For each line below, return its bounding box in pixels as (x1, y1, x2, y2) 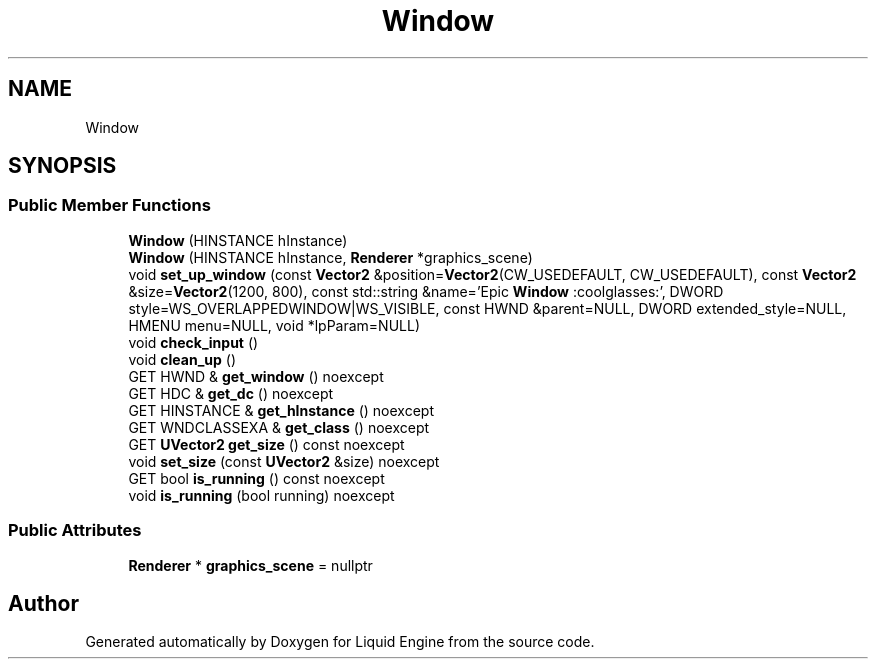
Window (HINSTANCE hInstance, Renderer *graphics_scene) (128, 248, 533, 266)
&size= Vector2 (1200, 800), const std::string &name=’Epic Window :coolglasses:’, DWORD (128, 282, 724, 300)
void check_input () (128, 333, 259, 351)
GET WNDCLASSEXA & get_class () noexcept (128, 418, 430, 436)
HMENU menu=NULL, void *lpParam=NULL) (128, 316, 420, 334)
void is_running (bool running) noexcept (128, 486, 395, 504)
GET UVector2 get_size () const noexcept (128, 435, 405, 453)
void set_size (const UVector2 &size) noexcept (128, 452, 440, 470)
